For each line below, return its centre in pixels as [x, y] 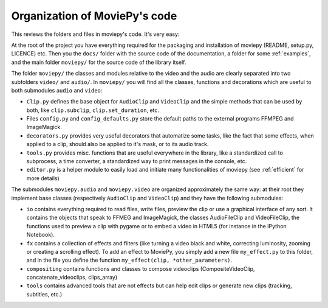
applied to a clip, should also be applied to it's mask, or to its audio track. [118, 144]
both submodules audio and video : [57, 90]
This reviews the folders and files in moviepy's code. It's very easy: [95, 34]
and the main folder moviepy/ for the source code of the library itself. [99, 62]
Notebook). [40, 235]
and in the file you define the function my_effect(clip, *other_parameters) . [129, 260]
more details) [43, 178]
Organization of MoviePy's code [94, 16]
